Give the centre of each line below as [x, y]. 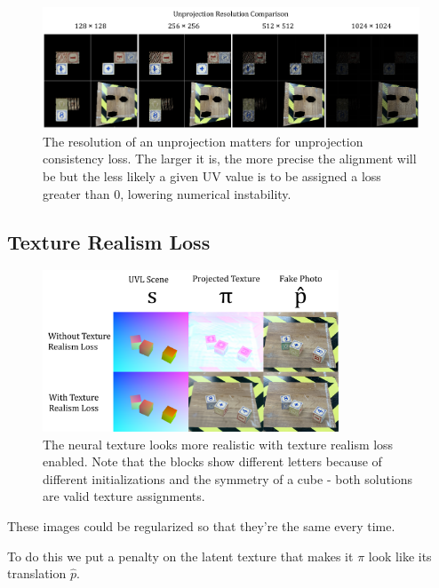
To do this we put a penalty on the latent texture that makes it [180, 556]
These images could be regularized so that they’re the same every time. [201, 525]
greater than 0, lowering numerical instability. [167, 193]
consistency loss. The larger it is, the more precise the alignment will [230, 159]
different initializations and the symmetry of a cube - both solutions [228, 478]
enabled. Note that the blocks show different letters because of [212, 461]
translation [37, 573]
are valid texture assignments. [124, 496]
